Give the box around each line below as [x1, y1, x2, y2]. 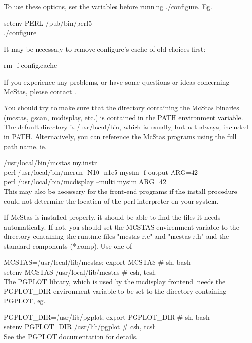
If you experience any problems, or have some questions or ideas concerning [4, 76, 230, 86]
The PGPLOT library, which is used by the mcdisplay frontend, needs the [4, 276, 226, 286]
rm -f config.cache [4, 60, 57, 70]
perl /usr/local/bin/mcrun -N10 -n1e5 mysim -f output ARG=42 [4, 167, 198, 177]
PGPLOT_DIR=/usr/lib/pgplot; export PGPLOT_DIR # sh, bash [4, 312, 210, 322]
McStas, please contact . [4, 86, 76, 96]
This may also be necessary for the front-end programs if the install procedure [4, 186, 237, 196]
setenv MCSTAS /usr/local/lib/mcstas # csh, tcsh [4, 267, 156, 277]
